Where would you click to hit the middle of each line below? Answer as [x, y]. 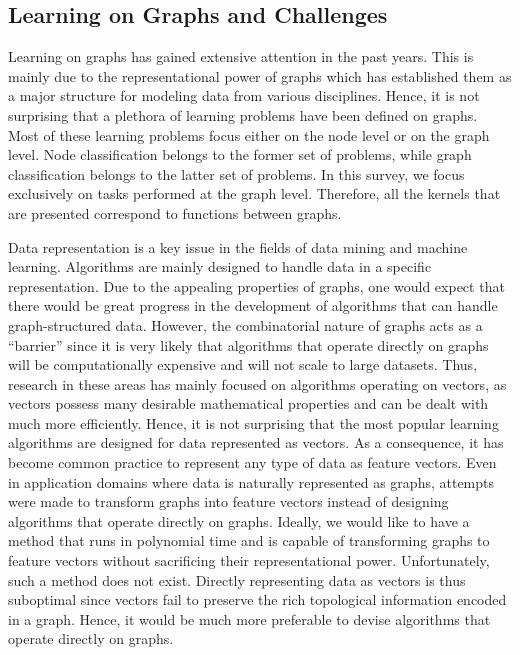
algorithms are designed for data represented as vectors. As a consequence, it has [256, 442]
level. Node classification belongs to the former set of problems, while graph [240, 154]
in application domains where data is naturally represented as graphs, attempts [251, 481]
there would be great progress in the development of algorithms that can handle [253, 305]
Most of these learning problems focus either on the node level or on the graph [249, 134]
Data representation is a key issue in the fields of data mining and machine [238, 246]
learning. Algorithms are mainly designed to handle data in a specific [220, 266]
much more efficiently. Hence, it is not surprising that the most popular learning [253, 422]
